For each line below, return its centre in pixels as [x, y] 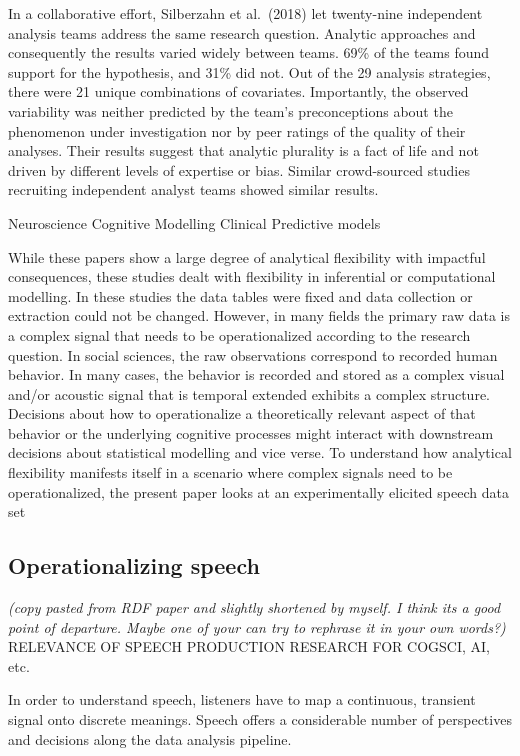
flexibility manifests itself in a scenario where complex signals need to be [230, 472]
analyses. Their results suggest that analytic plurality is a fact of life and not [243, 150]
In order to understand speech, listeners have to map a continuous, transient [242, 699]
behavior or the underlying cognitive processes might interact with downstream [251, 432]
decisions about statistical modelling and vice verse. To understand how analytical [260, 452]
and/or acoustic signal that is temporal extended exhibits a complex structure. [249, 393]
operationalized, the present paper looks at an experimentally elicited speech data [258, 491]
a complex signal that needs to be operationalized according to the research [239, 334]
